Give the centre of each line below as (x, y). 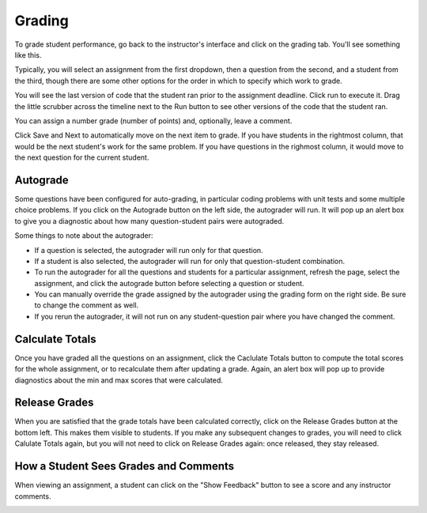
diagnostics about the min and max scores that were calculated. (119, 380)
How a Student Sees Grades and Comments (125, 466)
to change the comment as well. (87, 305)
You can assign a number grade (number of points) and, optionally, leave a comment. (153, 121)
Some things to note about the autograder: (84, 236)
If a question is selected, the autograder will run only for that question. (149, 250)
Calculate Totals (55, 339)
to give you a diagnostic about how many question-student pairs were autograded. (149, 221)
